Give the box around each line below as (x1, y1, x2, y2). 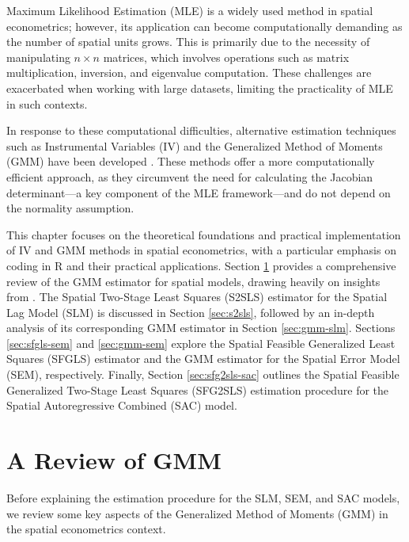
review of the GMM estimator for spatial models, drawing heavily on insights (6, 273, 381, 289)
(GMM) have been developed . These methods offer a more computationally (6, 153, 375, 170)
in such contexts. (6, 95, 88, 112)
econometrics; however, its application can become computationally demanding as (6, 17, 403, 34)
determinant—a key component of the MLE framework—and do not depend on (6, 184, 391, 200)
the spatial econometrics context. (6, 521, 166, 537)
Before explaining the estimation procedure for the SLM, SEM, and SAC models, (6, 489, 400, 506)
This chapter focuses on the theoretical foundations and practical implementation (6, 226, 401, 242)
